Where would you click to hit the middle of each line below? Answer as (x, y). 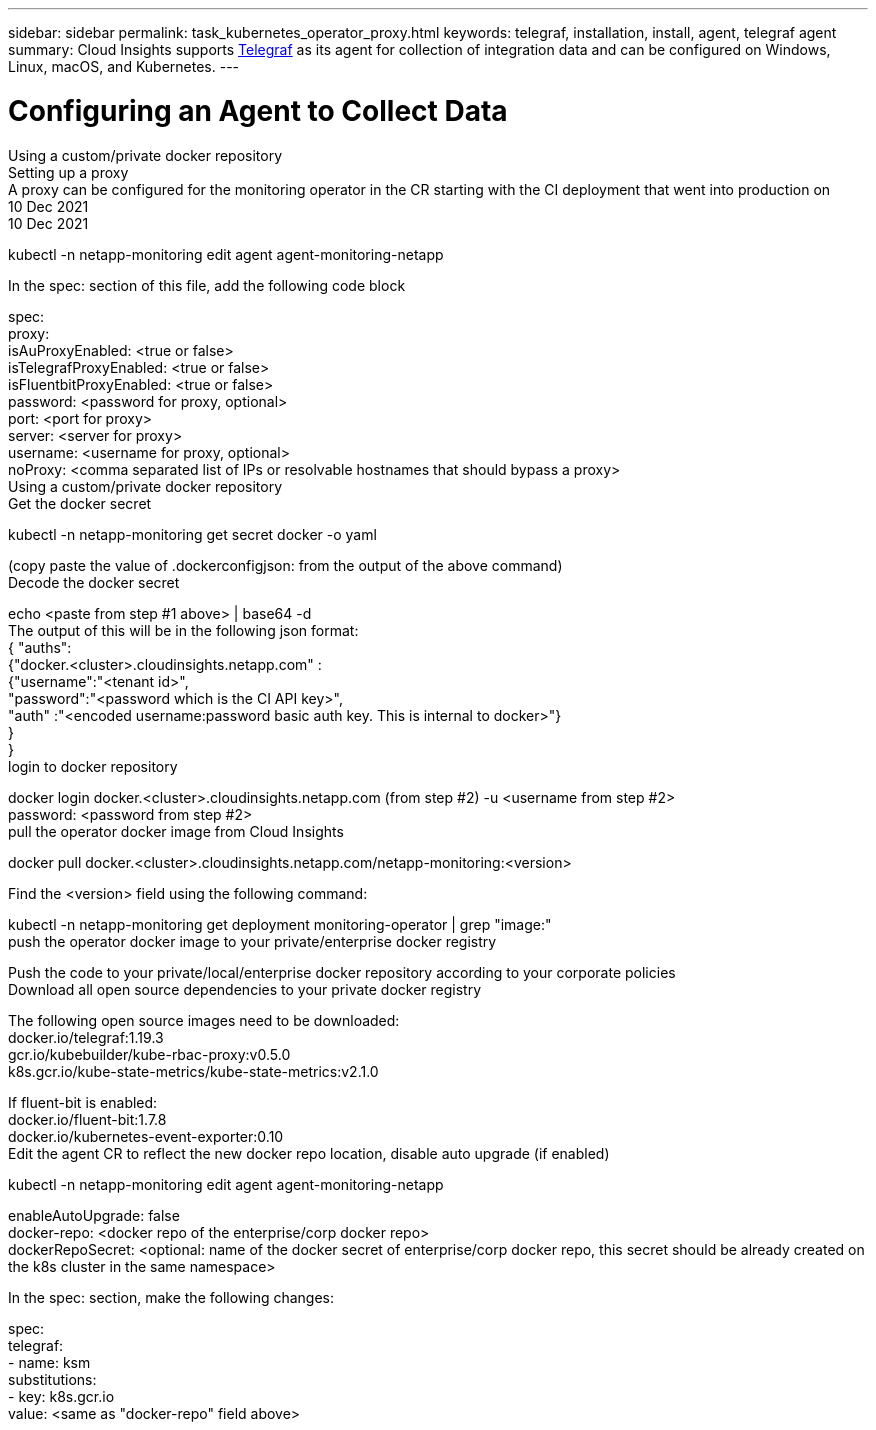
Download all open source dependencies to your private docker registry (245, 989)
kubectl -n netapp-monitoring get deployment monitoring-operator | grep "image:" (280, 924)
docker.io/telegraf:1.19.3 (86, 1037)
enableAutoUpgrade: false (94, 1215)
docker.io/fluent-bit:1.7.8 (87, 1119)
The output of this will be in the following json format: (183, 630)
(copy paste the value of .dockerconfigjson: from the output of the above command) (285, 565)
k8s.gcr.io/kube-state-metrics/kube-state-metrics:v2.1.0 (193, 1071)
